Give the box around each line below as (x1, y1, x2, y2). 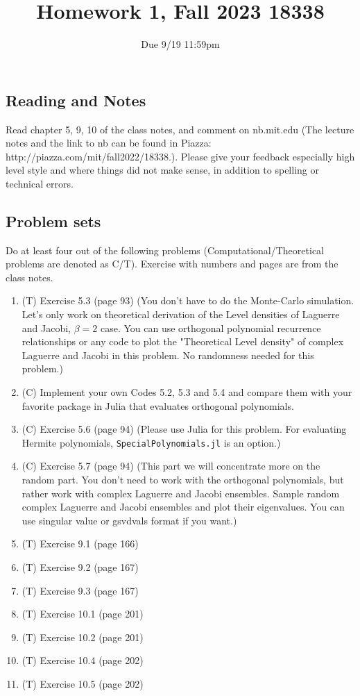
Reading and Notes (6, 89, 146, 110)
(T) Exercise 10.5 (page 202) (22, 677, 144, 691)
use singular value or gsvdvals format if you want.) (22, 513, 237, 527)
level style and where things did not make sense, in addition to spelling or (6, 163, 319, 177)
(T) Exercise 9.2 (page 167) (22, 560, 139, 574)
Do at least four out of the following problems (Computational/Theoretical (6, 242, 324, 257)
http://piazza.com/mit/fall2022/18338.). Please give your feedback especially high (6, 149, 355, 163)
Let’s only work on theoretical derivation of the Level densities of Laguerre (22, 307, 340, 322)
